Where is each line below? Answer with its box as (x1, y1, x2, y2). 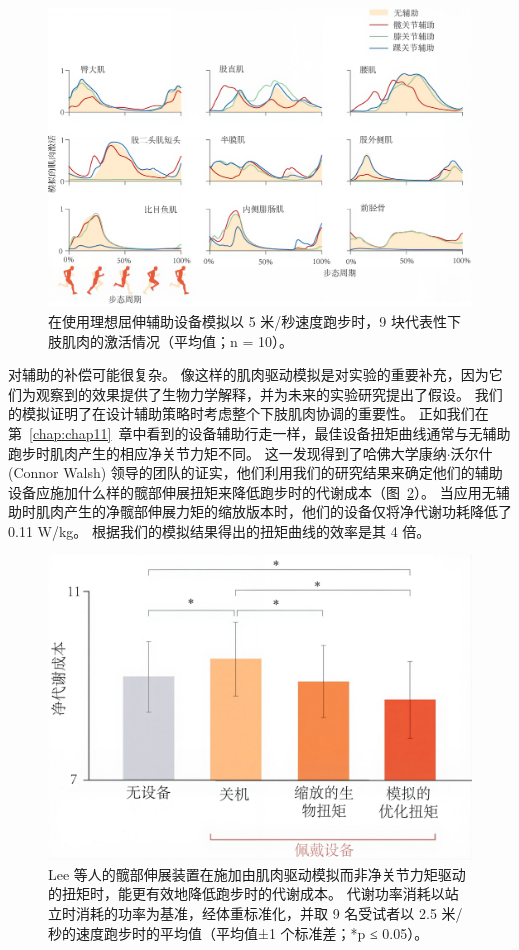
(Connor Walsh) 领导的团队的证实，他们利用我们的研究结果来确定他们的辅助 (8, 462, 503, 483)
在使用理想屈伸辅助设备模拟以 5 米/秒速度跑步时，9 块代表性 (48, 310, 447, 331)
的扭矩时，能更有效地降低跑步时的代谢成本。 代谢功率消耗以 (48, 883, 445, 904)
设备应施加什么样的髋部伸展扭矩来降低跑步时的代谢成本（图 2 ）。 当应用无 (8, 481, 496, 502)
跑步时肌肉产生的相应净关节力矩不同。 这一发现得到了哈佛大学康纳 (8, 442, 447, 463)
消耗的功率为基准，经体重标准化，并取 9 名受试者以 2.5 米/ (75, 903, 463, 924)
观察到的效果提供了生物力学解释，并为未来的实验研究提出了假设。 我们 (35, 383, 503, 404)
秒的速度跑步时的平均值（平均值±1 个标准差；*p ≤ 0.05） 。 (48, 922, 429, 943)
